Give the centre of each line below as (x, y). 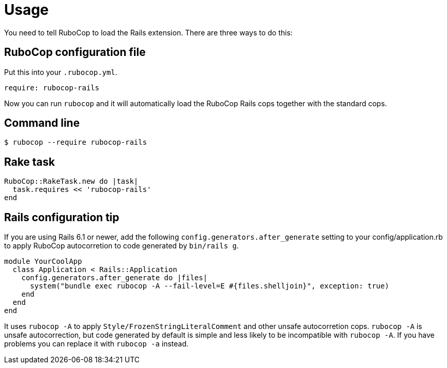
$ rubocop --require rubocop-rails (76, 142)
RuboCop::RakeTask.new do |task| (71, 181)
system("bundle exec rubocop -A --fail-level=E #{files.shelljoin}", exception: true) (210, 286)
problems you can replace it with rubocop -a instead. (96, 344)
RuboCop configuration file (75, 52)
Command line (42, 123)
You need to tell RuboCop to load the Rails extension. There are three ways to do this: (149, 32)
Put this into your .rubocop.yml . (61, 72)
